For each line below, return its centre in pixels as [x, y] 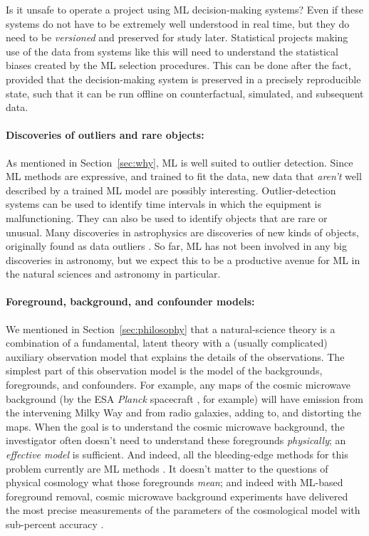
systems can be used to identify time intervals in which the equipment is [164, 204]
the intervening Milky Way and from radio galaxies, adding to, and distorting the [183, 412]
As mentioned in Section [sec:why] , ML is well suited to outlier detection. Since [180, 162]
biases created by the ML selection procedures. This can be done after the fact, [178, 65]
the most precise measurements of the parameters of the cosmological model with [183, 510]
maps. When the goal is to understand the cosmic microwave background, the [175, 426]
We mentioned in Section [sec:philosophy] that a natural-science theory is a [171, 329]
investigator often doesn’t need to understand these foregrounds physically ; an [176, 440]
